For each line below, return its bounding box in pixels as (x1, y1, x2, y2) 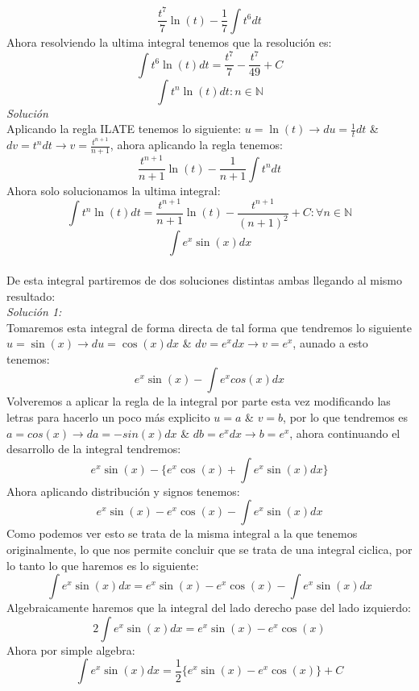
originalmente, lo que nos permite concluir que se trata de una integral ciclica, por (6, 541, 413, 558)
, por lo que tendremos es (283, 409, 409, 426)
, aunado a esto (292, 335, 368, 352)
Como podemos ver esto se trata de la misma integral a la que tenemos (6, 525, 358, 542)
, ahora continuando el (289, 424, 400, 441)
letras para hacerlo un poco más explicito (6, 409, 210, 426)
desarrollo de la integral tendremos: (6, 440, 181, 457)
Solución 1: (6, 303, 62, 320)
